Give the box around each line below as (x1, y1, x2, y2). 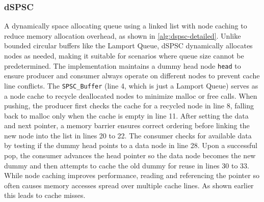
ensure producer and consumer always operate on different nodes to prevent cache (4, 70, 260, 81)
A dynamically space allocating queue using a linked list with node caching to (4, 20, 247, 31)
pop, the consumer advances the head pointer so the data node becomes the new (4, 150, 256, 161)
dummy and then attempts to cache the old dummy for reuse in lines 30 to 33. (4, 160, 249, 170)
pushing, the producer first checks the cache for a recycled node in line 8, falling (4, 100, 254, 111)
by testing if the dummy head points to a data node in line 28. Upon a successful (4, 140, 257, 151)
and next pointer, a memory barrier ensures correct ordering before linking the (4, 120, 250, 131)
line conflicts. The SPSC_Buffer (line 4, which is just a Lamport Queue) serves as (4, 80, 258, 91)
